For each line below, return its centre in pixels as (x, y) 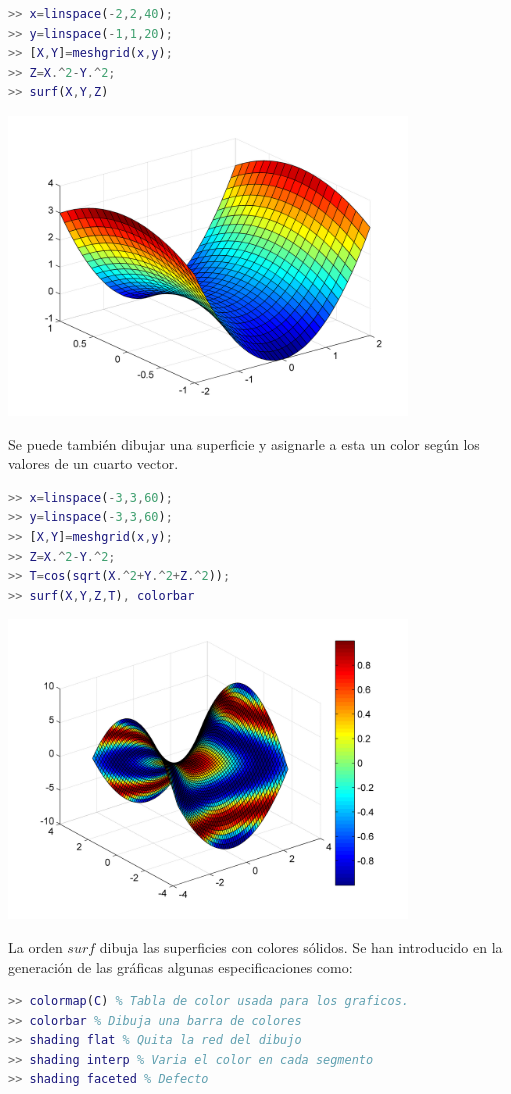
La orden (35, 946)
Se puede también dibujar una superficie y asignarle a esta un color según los (244, 443)
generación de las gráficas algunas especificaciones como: (180, 966)
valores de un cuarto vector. (93, 463)
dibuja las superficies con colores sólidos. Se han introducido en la (301, 946)
